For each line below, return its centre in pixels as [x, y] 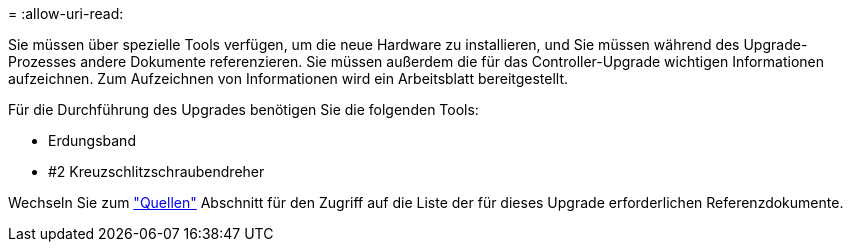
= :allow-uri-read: [66, 13]
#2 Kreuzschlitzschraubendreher [156, 171]
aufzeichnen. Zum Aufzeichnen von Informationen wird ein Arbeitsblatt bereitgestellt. [288, 78]
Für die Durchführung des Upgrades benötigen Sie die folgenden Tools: [243, 109]
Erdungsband [92, 140]
